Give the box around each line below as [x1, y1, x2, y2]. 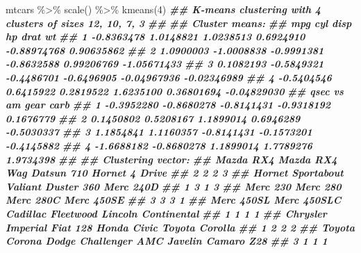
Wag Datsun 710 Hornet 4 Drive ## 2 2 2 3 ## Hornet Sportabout [6, 165, 344, 180]
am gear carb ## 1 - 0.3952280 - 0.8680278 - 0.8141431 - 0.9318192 [6, 97, 331, 112]
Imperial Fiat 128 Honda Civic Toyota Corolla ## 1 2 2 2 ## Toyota [6, 220, 355, 234]
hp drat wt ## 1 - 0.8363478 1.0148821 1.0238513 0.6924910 [6, 29, 305, 44]
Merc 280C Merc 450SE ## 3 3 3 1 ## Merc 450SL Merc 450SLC [6, 193, 342, 207]
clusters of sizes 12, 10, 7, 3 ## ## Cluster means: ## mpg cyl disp [6, 15, 352, 30]
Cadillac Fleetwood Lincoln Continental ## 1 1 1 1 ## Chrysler [6, 206, 327, 220]
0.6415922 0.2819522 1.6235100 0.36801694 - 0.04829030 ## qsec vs [6, 83, 344, 98]
